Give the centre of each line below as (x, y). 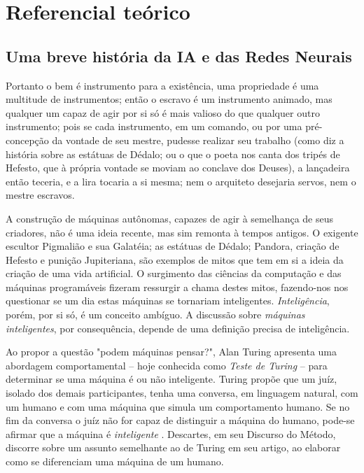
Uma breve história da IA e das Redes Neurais (179, 56)
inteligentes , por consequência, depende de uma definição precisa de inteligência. (178, 328)
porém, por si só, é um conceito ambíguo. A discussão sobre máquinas (155, 315)
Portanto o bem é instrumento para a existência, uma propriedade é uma (162, 85)
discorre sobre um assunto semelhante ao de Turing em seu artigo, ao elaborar (173, 447)
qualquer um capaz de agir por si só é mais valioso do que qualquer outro (163, 112)
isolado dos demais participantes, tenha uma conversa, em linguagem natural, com (182, 393)
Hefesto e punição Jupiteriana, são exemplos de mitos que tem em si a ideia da (175, 259)
